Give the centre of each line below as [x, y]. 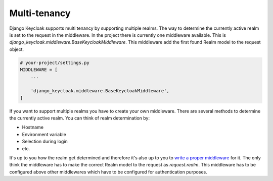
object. [17, 49]
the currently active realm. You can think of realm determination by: [80, 118]
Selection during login [45, 142]
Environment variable [44, 134]
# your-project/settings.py [55, 63]
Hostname [33, 127]
